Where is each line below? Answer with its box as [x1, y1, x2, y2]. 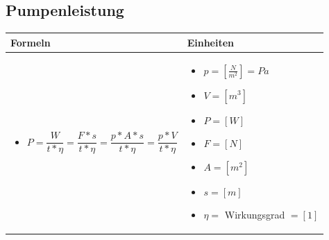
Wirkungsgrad [224, 207, 285, 222]
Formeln [10, 35, 51, 49]
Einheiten [187, 35, 235, 49]
